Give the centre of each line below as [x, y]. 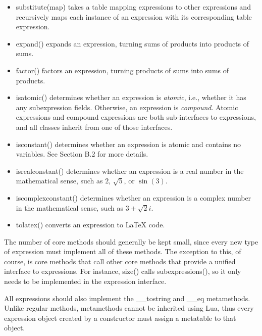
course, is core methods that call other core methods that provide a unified [120, 261]
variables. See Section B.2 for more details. [82, 154]
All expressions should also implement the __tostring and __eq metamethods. [127, 298]
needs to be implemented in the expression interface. [85, 281]
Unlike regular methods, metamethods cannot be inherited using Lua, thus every [129, 308]
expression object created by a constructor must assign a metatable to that [120, 318]
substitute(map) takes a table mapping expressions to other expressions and [133, 7]
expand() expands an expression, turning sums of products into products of [133, 43]
